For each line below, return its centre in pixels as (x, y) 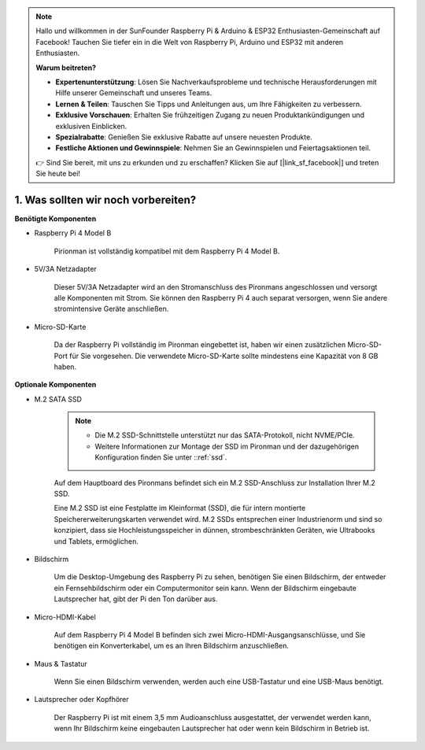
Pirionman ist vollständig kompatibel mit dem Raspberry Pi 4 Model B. (167, 251)
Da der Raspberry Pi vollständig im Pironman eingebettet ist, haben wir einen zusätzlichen (200, 345)
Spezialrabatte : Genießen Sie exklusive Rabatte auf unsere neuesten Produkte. (184, 137)
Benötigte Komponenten (55, 218)
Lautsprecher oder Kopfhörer (81, 700)
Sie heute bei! (58, 174)
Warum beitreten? (66, 68)
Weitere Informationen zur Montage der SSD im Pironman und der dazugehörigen (227, 446)
